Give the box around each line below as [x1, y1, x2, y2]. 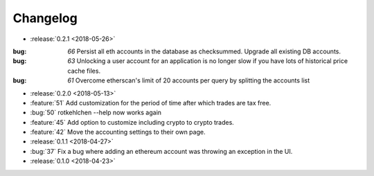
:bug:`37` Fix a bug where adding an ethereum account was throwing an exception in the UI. [30, 147, 293, 155]
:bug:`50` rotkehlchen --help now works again [30, 108, 162, 117]
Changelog [12, 10, 78, 26]
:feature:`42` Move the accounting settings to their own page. [30, 128, 206, 137]
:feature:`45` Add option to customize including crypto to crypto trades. [30, 118, 235, 126]
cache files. [67, 67, 100, 75]
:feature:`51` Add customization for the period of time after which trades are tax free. [30, 98, 271, 107]
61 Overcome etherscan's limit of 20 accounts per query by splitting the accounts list [67, 76, 310, 85]
